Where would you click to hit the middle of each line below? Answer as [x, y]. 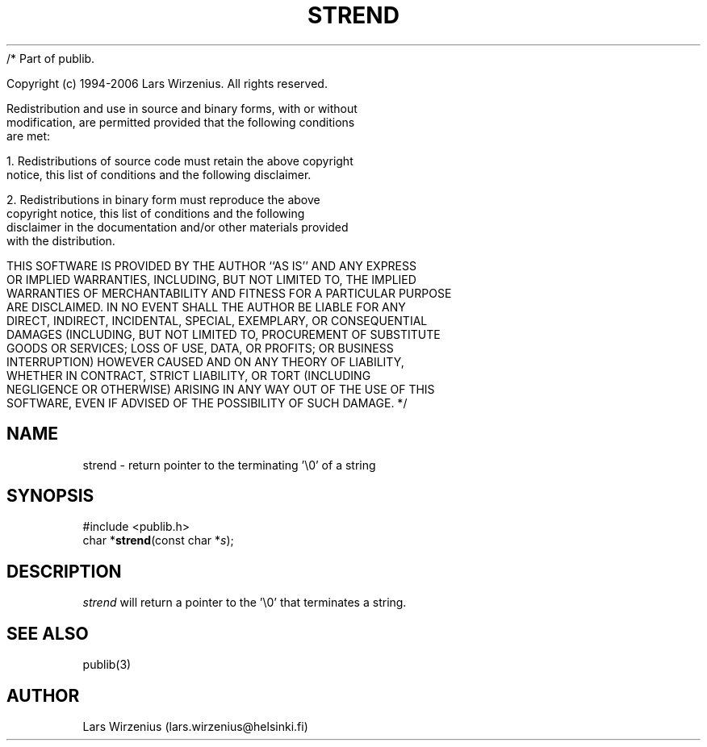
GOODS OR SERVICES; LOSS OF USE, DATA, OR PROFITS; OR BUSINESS [200, 348]
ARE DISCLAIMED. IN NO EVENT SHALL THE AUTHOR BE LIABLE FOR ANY [206, 307]
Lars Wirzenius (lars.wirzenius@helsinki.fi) [195, 726]
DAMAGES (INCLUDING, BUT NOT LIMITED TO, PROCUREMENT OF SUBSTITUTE [224, 334]
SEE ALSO [48, 633]
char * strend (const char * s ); [158, 540]
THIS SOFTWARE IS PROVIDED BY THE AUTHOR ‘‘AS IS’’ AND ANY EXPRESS [211, 265]
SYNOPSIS [50, 496]
